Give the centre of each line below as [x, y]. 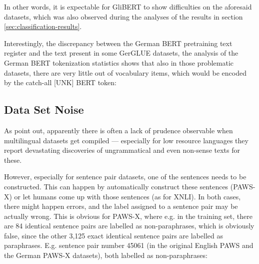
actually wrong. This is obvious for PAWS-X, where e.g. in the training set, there [128, 216]
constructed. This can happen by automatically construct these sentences [116, 186]
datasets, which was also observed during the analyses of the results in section [123, 16]
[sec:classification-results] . [43, 26]
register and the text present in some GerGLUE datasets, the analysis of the [121, 53]
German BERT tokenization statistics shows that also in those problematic [119, 62]
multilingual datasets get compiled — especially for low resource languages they [126, 140]
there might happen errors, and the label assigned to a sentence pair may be [121, 206]
